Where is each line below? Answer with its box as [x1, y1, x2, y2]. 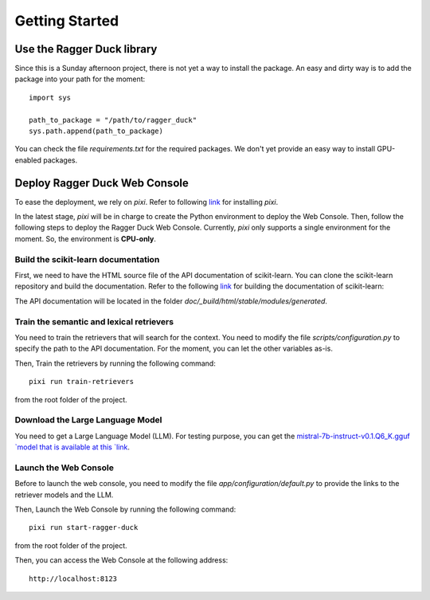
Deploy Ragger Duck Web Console [14, 176, 189, 190]
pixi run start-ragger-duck [29, 523, 139, 532]
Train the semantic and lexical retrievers [14, 316, 174, 327]
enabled [14, 155, 41, 165]
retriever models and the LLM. [14, 490, 114, 500]
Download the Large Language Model [14, 414, 162, 425]
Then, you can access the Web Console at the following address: [14, 555, 229, 565]
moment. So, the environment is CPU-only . [14, 233, 157, 243]
